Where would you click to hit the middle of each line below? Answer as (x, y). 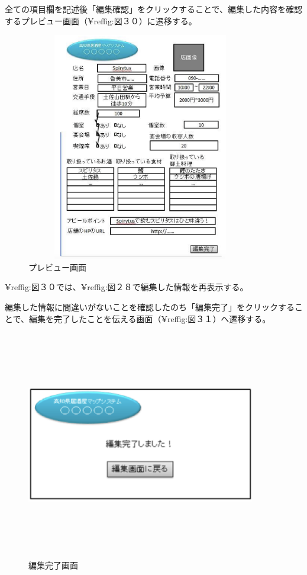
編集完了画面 (53, 565)
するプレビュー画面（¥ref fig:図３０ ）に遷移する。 (101, 20)
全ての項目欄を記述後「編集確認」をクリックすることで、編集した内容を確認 (154, 9)
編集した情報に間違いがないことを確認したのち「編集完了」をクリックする (150, 306)
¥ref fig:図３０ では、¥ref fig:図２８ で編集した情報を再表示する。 (127, 287)
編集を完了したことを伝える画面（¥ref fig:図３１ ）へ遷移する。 (150, 318)
